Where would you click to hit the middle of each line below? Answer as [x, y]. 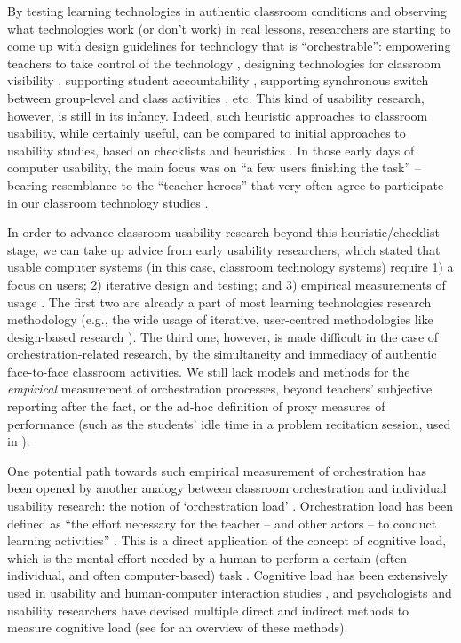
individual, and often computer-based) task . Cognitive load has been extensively [227, 575]
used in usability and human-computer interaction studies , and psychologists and [230, 592]
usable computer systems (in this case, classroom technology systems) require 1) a [230, 267]
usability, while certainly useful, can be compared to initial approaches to [207, 133]
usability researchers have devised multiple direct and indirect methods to [208, 610]
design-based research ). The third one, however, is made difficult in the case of [223, 336]
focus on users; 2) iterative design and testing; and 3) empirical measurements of [227, 284]
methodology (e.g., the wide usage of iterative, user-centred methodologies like [220, 319]
